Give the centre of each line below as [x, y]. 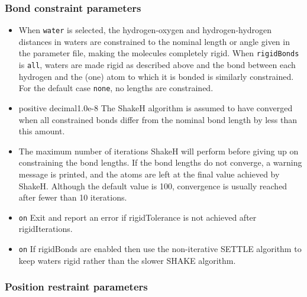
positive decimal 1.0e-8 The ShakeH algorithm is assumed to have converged [156, 108]
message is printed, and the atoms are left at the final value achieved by [149, 174]
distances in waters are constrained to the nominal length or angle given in [154, 41]
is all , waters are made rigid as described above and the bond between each [157, 65]
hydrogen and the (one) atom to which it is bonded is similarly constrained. [156, 76]
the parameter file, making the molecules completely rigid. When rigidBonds [159, 53]
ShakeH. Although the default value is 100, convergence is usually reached [153, 185]
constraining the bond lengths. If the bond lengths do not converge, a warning [160, 162]
